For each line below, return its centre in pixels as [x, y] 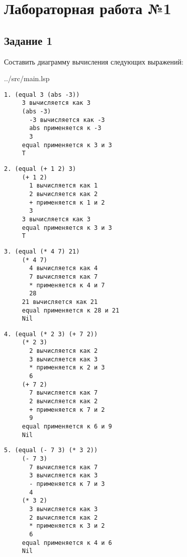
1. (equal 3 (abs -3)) [42, 95]
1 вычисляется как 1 [64, 186]
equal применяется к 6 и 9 [67, 427]
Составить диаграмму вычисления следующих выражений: [94, 61]
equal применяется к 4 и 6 [67, 543]
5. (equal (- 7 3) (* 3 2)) [51, 450]
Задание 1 [28, 40]
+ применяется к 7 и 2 [67, 410]
